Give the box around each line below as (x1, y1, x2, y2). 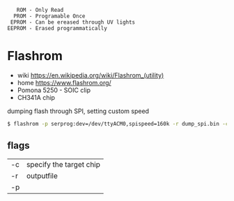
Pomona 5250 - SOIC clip (17, 86, 91, 94)
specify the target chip (26, 159, 101, 169)
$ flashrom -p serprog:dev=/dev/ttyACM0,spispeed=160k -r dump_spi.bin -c (7, 120, 229, 127)
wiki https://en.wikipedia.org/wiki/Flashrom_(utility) (17, 70, 164, 80)
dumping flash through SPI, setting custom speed (7, 107, 150, 115)
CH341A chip (17, 93, 56, 101)
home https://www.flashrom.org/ (17, 78, 111, 87)
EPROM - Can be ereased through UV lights (10, 19, 136, 26)
